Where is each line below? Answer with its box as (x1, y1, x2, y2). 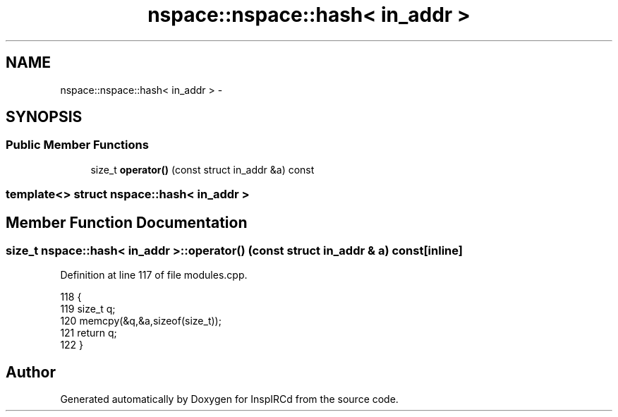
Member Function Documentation (6, 213, 248, 231)
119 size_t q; (60, 303, 116, 315)
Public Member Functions (6, 138, 149, 152)
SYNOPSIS (6, 108, 83, 126)
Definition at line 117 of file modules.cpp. (60, 269, 248, 282)
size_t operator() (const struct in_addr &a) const (90, 163, 315, 176)
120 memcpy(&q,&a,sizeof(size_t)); (60, 315, 222, 327)
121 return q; (60, 327, 117, 339)
